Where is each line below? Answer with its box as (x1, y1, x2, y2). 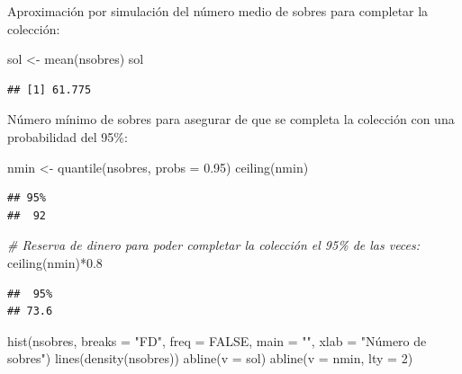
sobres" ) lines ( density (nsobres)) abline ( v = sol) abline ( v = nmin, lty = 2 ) (7, 349, 413, 368)
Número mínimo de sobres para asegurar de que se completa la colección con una (7, 110, 455, 129)
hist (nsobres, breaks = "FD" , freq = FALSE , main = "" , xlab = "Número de (7, 331, 427, 350)
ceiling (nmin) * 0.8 (7, 253, 103, 272)
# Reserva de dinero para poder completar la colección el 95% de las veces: (7, 236, 421, 254)
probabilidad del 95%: (7, 127, 128, 146)
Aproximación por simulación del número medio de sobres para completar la (7, 2, 429, 20)
